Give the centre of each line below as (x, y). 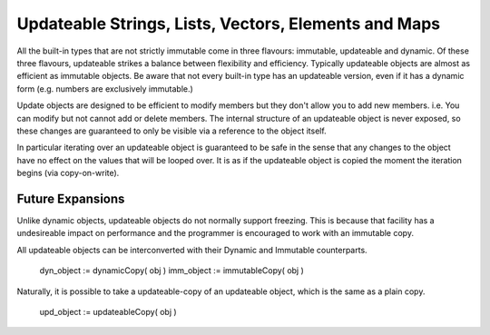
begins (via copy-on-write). (68, 173)
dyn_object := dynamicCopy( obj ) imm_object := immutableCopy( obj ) (171, 271)
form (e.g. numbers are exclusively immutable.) (105, 89)
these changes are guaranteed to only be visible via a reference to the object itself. (171, 131)
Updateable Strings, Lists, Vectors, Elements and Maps (229, 24)
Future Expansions (71, 198)
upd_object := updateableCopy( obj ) (108, 311)
